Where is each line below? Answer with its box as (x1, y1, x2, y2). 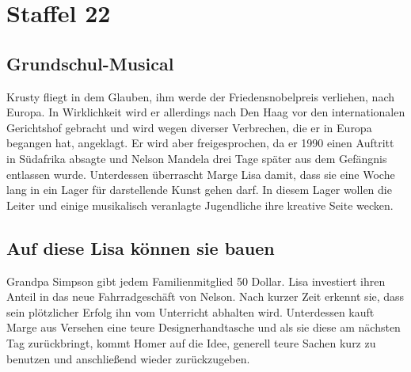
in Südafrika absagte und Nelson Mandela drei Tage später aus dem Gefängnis (6, 150, 387, 166)
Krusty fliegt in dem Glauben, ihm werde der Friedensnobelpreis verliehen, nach (6, 88, 395, 104)
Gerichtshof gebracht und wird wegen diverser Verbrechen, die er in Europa (6, 119, 372, 135)
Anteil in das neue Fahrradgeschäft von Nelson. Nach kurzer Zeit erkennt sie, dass (6, 288, 405, 305)
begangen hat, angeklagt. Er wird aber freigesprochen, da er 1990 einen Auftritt (6, 135, 394, 151)
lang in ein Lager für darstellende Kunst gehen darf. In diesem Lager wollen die (6, 181, 392, 198)
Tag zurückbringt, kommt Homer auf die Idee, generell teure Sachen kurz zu (6, 334, 376, 351)
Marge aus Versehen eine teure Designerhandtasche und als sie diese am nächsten (6, 319, 401, 336)
